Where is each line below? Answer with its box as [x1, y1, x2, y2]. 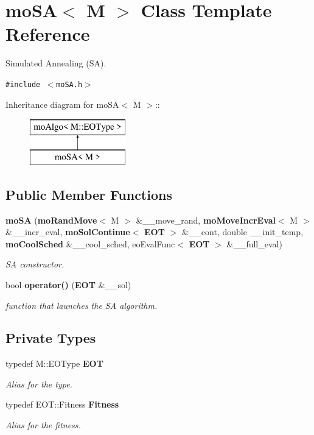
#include [5, 80, 41, 89]
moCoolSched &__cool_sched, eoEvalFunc [5, 237, 175, 250]
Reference [5, 21, 90, 46]
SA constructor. [5, 258, 65, 271]
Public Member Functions [5, 185, 172, 203]
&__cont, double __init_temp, [181, 225, 304, 238]
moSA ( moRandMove [5, 213, 97, 226]
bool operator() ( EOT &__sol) [5, 278, 131, 291]
